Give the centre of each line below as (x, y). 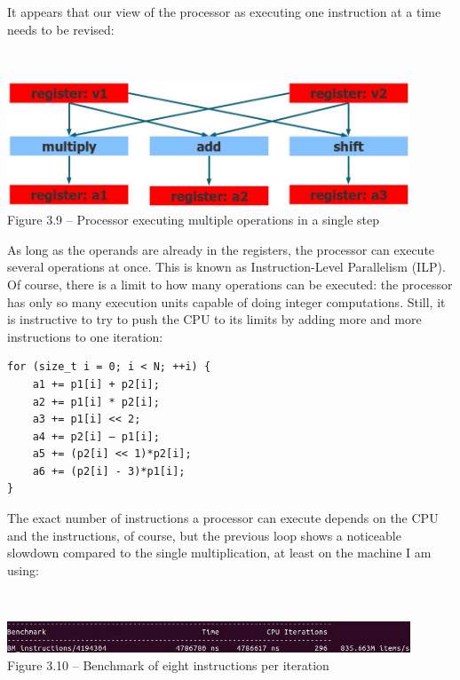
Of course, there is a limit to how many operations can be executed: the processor (230, 284)
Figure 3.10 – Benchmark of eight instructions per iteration (168, 664)
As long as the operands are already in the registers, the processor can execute (221, 249)
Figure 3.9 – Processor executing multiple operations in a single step (193, 220)
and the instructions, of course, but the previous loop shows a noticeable (204, 535)
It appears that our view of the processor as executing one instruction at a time (224, 12)
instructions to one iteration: (85, 336)
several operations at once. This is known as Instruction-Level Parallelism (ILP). (226, 267)
